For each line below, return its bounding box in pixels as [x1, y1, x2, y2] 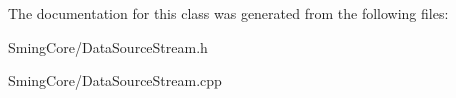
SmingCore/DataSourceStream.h [8, 36, 208, 57]
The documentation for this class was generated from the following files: [8, 3, 449, 23]
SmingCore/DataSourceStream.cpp [8, 70, 222, 91]
